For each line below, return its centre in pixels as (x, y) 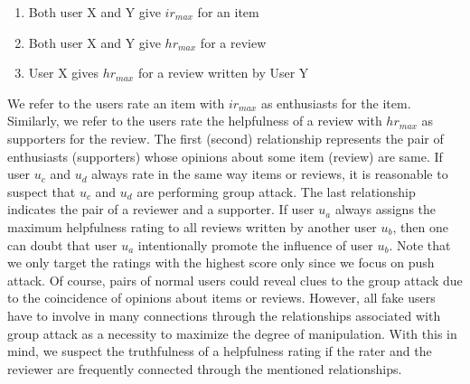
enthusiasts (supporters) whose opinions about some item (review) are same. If (225, 156)
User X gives (63, 73)
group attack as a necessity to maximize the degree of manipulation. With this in (232, 333)
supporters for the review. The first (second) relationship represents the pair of (226, 138)
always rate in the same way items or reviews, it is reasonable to (270, 174)
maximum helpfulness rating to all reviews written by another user (192, 226)
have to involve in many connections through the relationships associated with (224, 315)
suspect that (42, 191)
